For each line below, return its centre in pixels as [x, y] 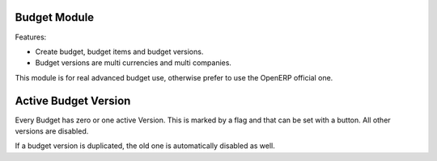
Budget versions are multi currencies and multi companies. [134, 63]
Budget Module [55, 17]
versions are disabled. [52, 131]
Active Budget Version [73, 101]
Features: [31, 37]
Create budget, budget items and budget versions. [119, 52]
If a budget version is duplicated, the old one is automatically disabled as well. [145, 146]
